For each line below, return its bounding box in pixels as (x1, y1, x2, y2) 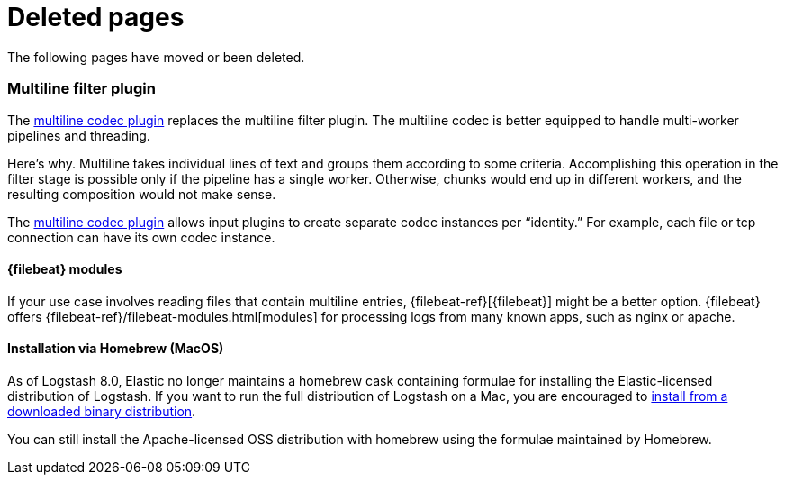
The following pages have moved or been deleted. (7, 49, 305, 65)
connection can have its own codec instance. (7, 229, 275, 245)
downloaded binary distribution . (7, 403, 196, 419)
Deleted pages (7, 2, 185, 32)
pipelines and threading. (7, 127, 150, 143)
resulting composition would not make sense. (7, 186, 276, 202)
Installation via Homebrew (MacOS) (7, 341, 224, 357)
